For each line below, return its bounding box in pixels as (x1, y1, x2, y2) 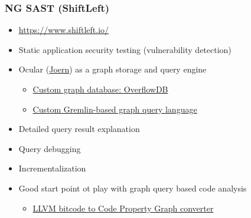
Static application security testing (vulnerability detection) (18, 43, 232, 55)
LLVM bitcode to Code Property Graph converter (32, 202, 214, 214)
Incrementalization (18, 162, 86, 174)
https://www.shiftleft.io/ (18, 24, 109, 36)
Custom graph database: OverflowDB (32, 83, 168, 95)
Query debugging (18, 142, 81, 154)
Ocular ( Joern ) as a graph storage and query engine (18, 63, 207, 75)
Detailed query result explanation (18, 123, 140, 135)
